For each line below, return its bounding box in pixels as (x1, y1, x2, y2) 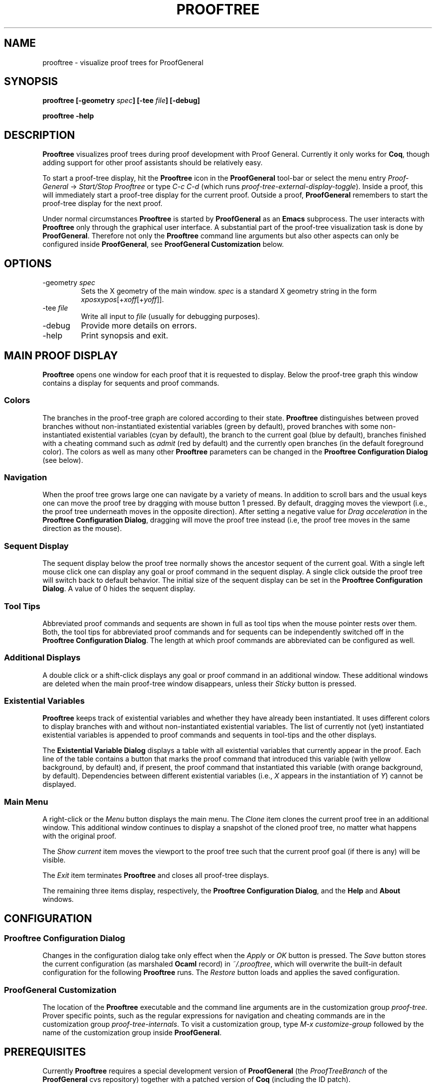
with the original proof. (42, 832, 116, 841)
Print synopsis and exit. (81, 330, 168, 341)
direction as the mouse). (42, 524, 122, 533)
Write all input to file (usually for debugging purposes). (81, 312, 260, 321)
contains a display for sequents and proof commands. (42, 378, 219, 387)
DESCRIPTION (4, 128, 75, 141)
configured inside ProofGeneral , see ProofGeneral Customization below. (42, 240, 284, 249)
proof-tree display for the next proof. (42, 199, 163, 208)
